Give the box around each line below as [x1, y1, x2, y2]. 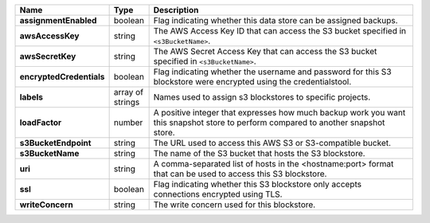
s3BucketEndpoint [19, 138, 92, 148]
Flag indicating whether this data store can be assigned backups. [153, 15, 398, 25]
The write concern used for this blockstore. [153, 199, 316, 210]
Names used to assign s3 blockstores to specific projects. [153, 92, 371, 103]
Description [153, 5, 199, 15]
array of [113, 87, 143, 97]
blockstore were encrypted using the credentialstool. [153, 76, 352, 87]
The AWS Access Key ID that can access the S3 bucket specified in [153, 25, 406, 36]
